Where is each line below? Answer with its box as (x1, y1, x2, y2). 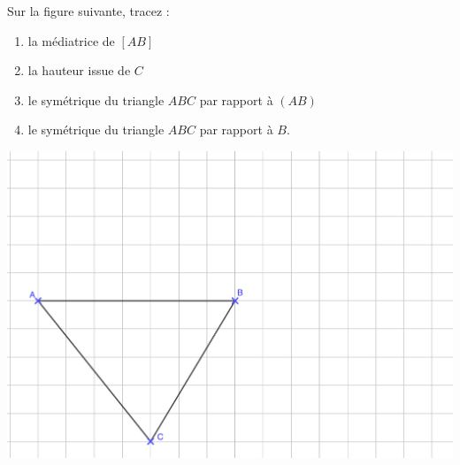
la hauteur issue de (27, 61, 131, 80)
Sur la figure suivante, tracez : (7, 2, 170, 19)
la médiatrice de (27, 31, 115, 50)
